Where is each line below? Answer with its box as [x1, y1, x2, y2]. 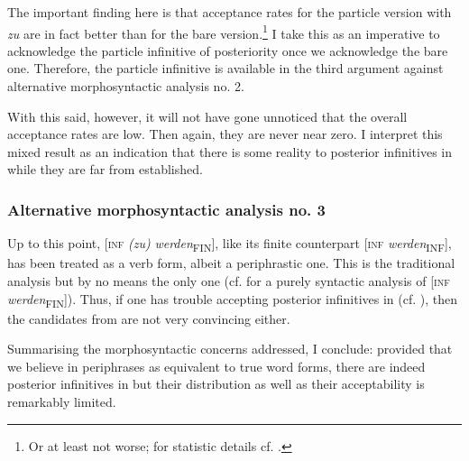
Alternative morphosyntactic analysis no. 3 [7, 198, 326, 220]
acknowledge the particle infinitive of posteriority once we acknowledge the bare [7, 41, 448, 60]
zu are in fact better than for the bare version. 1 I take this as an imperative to [7, 21, 440, 42]
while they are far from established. [7, 160, 203, 179]
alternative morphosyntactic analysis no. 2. [7, 77, 244, 96]
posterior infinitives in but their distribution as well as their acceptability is [7, 374, 425, 393]
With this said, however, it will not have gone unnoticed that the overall [7, 106, 408, 125]
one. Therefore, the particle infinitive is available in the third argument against [7, 59, 444, 78]
